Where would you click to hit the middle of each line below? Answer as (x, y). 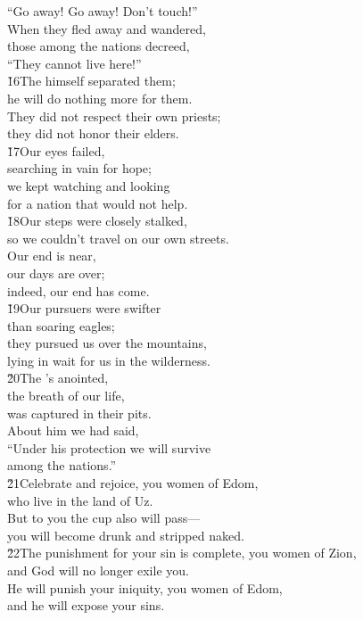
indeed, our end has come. (78, 290)
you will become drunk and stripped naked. (126, 535)
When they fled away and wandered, (107, 28)
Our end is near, (52, 256)
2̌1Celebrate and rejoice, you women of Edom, (133, 483)
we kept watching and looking (89, 185)
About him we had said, (73, 430)
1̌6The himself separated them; (91, 81)
